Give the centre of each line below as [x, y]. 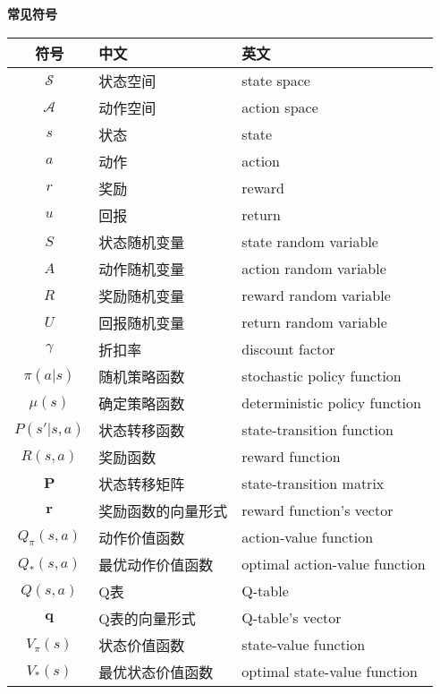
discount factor [288, 349]
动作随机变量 [142, 269]
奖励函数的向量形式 [163, 510]
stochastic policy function [322, 376]
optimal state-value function [330, 672]
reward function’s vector [317, 510]
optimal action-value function [334, 564]
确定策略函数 [142, 403]
